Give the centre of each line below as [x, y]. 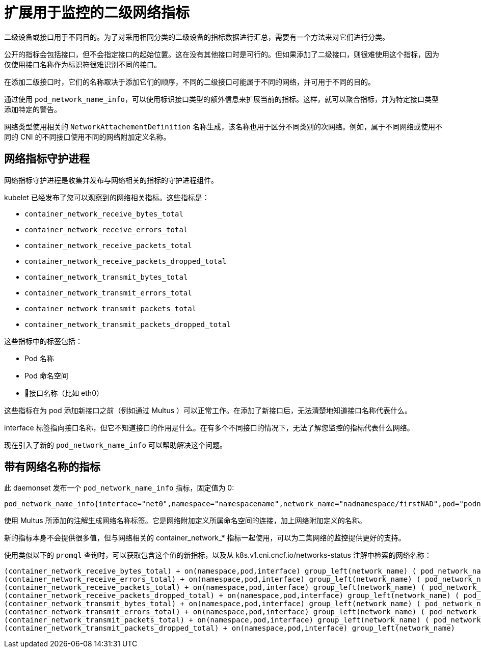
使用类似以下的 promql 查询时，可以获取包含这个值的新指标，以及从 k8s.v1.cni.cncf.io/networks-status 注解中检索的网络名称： [218, 555]
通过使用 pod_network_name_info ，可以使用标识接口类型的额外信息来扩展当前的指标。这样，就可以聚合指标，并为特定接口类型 [221, 99]
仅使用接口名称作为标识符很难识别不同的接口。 [83, 64]
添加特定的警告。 [33, 109]
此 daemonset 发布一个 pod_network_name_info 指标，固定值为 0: [119, 488]
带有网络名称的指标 [52, 467]
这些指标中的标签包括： [43, 341]
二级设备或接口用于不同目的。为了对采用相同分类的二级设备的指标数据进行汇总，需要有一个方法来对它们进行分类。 [197, 37]
